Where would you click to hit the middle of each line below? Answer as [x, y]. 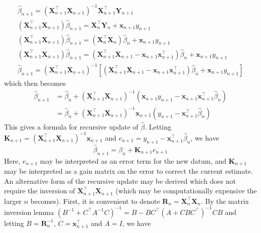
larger [13, 201]
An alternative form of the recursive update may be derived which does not [120, 181]
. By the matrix [225, 201]
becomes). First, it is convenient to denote [95, 201]
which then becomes [35, 83]
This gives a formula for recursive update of [71, 126]
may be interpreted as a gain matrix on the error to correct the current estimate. [128, 171]
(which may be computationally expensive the [186, 191]
